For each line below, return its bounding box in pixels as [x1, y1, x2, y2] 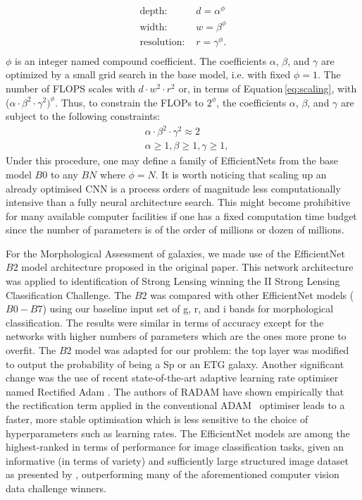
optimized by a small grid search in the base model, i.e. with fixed [6, 67, 291, 82]
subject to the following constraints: [6, 109, 161, 123]
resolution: [139, 37, 185, 47]
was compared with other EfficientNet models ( [150, 287, 354, 302]
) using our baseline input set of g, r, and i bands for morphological [42, 301, 334, 316]
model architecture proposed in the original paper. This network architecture [21, 260, 354, 274]
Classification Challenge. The [6, 287, 132, 302]
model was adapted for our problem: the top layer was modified [75, 343, 349, 358]
